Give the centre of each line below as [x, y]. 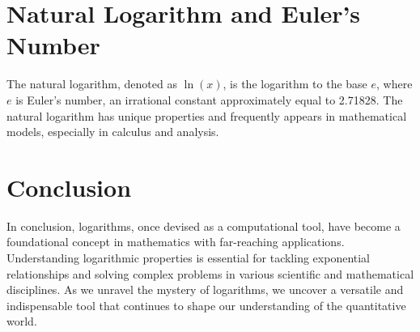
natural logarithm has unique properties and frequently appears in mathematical [207, 115]
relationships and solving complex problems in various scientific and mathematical [210, 273]
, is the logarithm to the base [295, 84]
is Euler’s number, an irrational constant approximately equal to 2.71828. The [209, 99]
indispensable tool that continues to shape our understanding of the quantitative [206, 305]
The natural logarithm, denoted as [92, 84]
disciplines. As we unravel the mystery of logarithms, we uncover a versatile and [205, 289]
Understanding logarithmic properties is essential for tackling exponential [189, 258]
